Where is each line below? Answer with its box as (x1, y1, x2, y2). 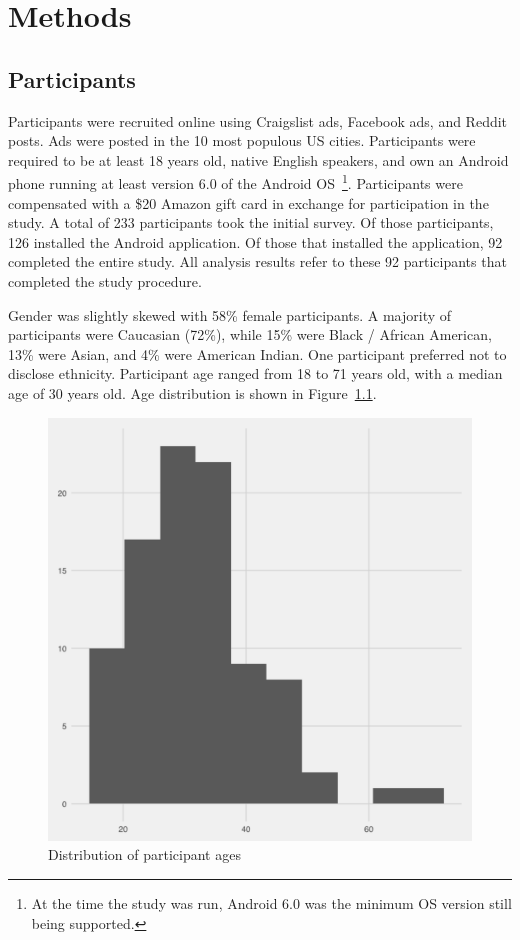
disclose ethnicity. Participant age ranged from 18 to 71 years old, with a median (8, 363, 503, 384)
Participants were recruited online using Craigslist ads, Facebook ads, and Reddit (8, 110, 508, 131)
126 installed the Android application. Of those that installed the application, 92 (8, 231, 503, 252)
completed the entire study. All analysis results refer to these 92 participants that (8, 251, 507, 272)
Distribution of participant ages (48, 844, 241, 865)
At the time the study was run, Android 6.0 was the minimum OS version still (31, 892, 512, 913)
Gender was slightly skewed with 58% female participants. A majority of (8, 304, 452, 325)
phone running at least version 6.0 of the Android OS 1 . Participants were (8, 170, 463, 194)
